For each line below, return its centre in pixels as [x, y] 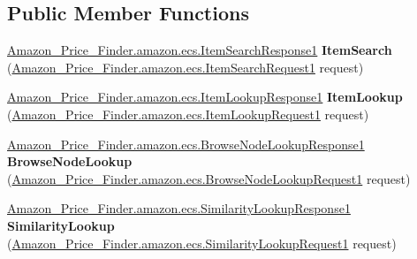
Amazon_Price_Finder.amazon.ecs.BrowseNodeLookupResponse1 [186, 144]
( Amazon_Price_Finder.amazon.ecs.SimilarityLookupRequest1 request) [202, 243]
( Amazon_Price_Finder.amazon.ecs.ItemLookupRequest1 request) [188, 114]
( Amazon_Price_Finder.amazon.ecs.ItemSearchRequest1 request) [186, 67]
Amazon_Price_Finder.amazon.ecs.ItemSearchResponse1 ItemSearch [200, 50]
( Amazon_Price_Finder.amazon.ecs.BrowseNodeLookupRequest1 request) [209, 178]
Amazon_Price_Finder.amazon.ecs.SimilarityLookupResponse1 [179, 208]
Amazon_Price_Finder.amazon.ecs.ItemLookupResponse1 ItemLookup [205, 97]
